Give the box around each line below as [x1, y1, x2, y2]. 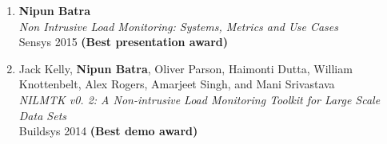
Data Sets [18, 107, 67, 123]
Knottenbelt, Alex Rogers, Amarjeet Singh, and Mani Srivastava [18, 76, 335, 92]
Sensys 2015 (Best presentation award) [18, 33, 228, 50]
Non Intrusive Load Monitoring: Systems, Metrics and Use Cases [18, 18, 338, 34]
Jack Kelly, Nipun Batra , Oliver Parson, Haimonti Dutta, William [18, 60, 353, 76]
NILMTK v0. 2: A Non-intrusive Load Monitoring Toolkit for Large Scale [18, 91, 381, 107]
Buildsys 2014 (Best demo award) [18, 123, 198, 139]
